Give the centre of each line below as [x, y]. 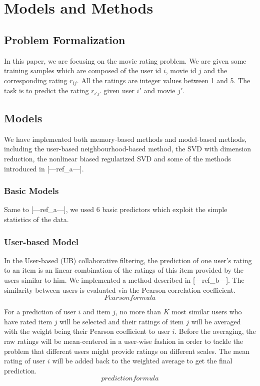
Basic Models [31, 191]
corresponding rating [36, 80]
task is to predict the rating [46, 90]
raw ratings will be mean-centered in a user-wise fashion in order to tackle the [124, 341]
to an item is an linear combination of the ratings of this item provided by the [124, 270]
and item [97, 312]
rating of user [25, 361]
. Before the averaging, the [215, 331]
